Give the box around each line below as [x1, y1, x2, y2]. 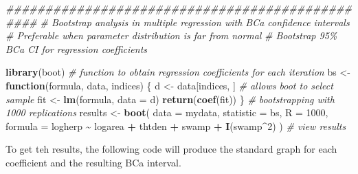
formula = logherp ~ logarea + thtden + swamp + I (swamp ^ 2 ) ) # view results [5, 118, 346, 133]
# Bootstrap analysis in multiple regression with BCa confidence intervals [40, 14, 350, 29]
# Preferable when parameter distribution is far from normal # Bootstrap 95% [5, 28, 337, 43]
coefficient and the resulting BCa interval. [5, 155, 181, 169]
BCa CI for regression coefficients [5, 41, 148, 56]
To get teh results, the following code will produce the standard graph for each [5, 142, 337, 156]
